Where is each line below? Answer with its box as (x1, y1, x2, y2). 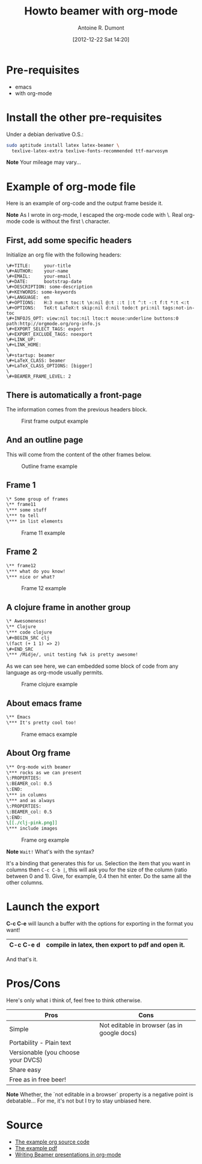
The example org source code (14, 1138, 90, 1145)
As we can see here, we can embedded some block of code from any (6, 662, 179, 670)
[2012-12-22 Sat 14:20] (72, 36, 130, 43)
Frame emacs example (21, 730, 78, 738)
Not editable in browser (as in (99, 1021, 183, 1030)
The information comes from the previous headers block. (6, 405, 147, 413)
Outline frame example (21, 462, 78, 470)
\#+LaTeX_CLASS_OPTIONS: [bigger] (6, 363, 93, 369)
